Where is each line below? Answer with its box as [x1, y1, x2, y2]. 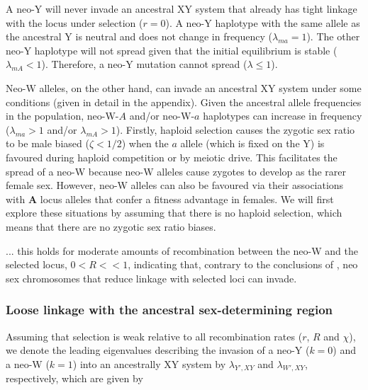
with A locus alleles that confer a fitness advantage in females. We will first [6, 191, 334, 206]
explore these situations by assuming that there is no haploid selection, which [6, 205, 342, 220]
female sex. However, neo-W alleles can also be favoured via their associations [6, 178, 344, 193]
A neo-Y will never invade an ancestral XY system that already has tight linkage [6, 1, 357, 16]
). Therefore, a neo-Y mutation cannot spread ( [41, 57, 247, 71]
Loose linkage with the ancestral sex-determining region [6, 301, 333, 319]
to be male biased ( [6, 136, 89, 151]
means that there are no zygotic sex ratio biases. [6, 219, 216, 234]
